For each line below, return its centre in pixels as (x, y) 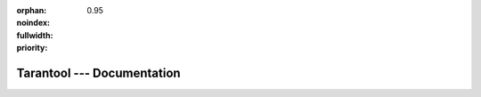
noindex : (33, 23)
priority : (32, 48)
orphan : (32, 10)
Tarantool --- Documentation (99, 73)
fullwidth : (35, 35)
